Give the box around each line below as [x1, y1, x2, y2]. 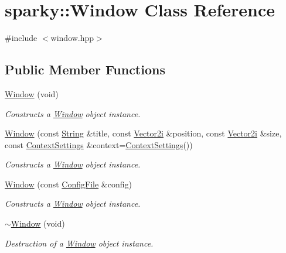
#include [5, 32, 38, 44]
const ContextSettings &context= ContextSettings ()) [5, 138, 193, 151]
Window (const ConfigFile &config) [5, 177, 132, 190]
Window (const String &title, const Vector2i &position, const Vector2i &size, [5, 127, 282, 139]
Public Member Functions [5, 60, 165, 78]
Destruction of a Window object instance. [5, 237, 154, 249]
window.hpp [50, 32, 94, 44]
